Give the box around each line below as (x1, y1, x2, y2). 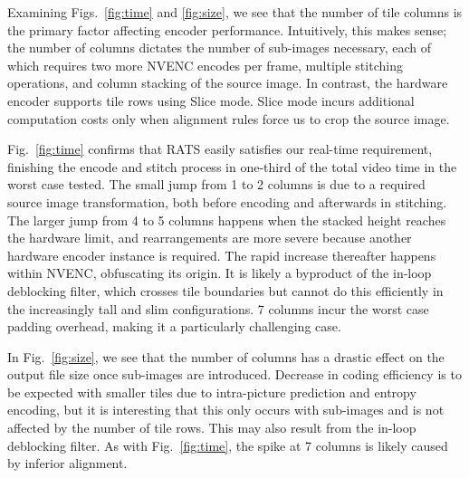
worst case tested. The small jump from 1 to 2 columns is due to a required (7, 175, 426, 194)
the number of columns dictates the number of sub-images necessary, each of (7, 38, 431, 57)
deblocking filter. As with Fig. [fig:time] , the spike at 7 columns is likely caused (7, 435, 448, 454)
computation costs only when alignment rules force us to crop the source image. (7, 109, 450, 128)
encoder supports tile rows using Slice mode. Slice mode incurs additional (7, 91, 415, 110)
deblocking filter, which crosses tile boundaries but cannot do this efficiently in (7, 281, 444, 300)
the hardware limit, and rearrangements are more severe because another (7, 228, 412, 247)
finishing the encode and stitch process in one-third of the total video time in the (7, 157, 457, 176)
